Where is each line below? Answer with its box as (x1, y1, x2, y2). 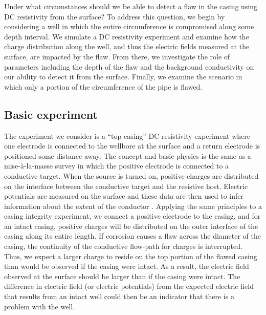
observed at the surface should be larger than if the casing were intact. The (4, 270, 240, 281)
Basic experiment (4, 106, 98, 122)
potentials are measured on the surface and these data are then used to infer (4, 191, 244, 201)
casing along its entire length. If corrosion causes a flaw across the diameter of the (4, 230, 261, 241)
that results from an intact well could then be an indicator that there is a (4, 291, 234, 302)
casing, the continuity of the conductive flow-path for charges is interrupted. (4, 241, 242, 251)
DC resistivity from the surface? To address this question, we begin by (4, 11, 225, 22)
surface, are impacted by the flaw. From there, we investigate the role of (4, 51, 230, 61)
